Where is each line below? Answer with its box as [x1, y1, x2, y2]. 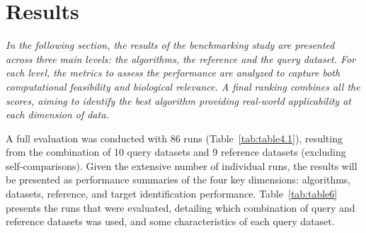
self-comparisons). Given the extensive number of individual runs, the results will [6, 158, 358, 173]
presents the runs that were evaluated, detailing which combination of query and [6, 200, 355, 215]
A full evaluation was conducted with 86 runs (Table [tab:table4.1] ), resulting [6, 130, 343, 145]
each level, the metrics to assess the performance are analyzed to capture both [6, 65, 341, 80]
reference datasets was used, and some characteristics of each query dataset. [6, 214, 335, 229]
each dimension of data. [6, 107, 109, 122]
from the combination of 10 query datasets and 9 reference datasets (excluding [6, 144, 346, 159]
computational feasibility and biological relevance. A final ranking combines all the [6, 79, 360, 93]
